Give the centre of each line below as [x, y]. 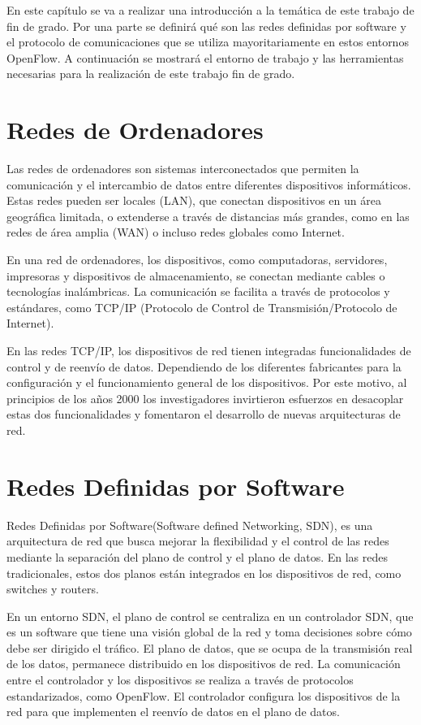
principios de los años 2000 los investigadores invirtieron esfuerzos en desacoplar [205, 398]
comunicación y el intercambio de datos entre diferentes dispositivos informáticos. [209, 184]
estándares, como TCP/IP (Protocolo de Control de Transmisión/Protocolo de [202, 307]
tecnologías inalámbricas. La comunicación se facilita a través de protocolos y [198, 291]
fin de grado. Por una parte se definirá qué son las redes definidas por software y [206, 26]
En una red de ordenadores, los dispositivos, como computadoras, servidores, [197, 260]
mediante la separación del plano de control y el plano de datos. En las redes [197, 556]
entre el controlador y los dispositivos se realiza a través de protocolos [180, 680]
